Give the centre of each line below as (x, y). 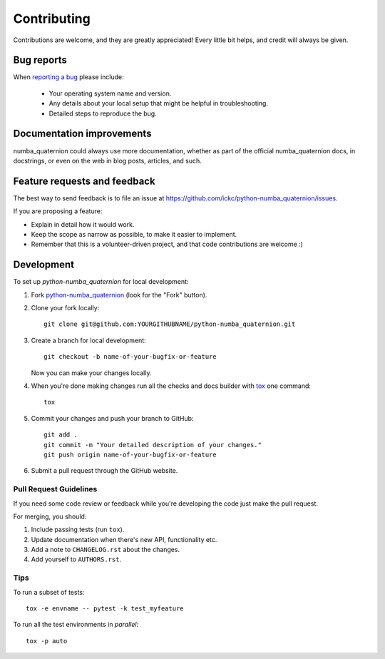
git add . (61, 435)
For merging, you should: (50, 516)
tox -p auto (47, 641)
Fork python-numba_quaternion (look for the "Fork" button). (119, 295)
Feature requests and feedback (84, 181)
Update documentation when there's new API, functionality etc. (124, 539)
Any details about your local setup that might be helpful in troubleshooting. (159, 103)
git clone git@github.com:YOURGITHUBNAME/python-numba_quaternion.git (170, 324)
